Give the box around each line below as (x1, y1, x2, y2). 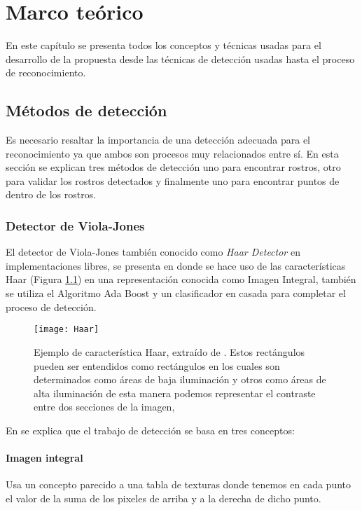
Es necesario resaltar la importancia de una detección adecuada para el (6, 132, 310, 147)
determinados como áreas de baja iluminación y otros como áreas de (34, 372, 326, 387)
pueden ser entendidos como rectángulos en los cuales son (34, 358, 280, 373)
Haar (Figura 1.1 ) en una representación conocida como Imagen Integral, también (6, 272, 356, 287)
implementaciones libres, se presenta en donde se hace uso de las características (6, 258, 346, 273)
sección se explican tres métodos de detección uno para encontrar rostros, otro (6, 160, 341, 174)
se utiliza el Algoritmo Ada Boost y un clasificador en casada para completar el (6, 286, 346, 301)
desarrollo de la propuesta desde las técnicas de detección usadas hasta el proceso (6, 51, 355, 66)
